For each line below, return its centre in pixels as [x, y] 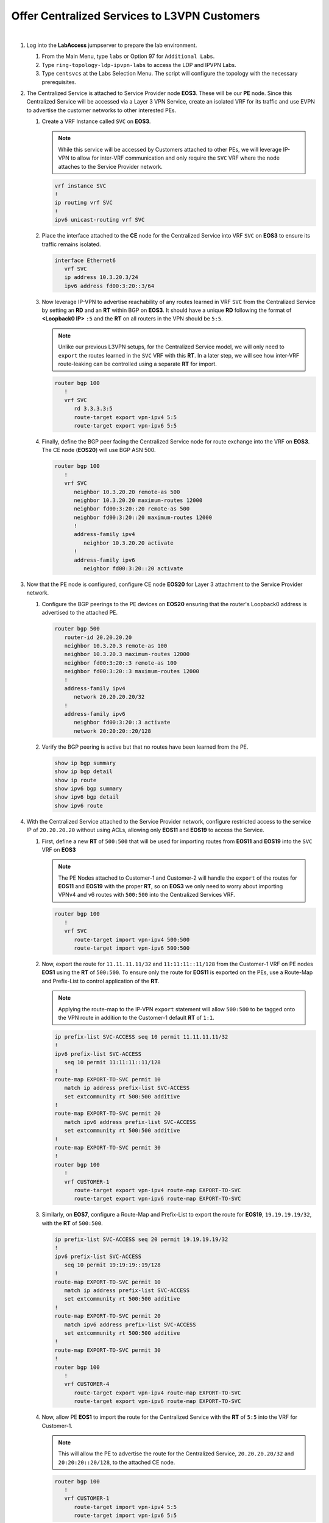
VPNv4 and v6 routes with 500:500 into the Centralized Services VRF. [147, 895]
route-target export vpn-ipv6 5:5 [125, 426]
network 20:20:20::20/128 [113, 731]
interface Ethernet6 [85, 260]
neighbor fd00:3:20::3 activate [122, 723]
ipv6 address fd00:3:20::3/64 [109, 286]
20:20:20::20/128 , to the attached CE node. [117, 1462]
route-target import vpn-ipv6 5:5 [125, 1516]
